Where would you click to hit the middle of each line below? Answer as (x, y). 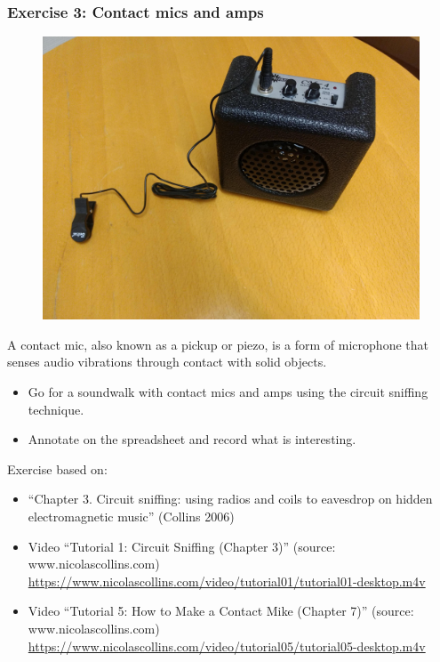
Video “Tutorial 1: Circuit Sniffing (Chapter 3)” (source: (182, 546)
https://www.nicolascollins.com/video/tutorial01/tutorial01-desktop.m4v (227, 581)
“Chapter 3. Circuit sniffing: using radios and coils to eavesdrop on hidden (230, 499)
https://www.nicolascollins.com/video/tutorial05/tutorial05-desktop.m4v (227, 646)
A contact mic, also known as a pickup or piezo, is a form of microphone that (218, 344)
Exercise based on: (57, 468)
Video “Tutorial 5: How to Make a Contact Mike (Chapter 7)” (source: (221, 611)
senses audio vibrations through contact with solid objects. (167, 362)
